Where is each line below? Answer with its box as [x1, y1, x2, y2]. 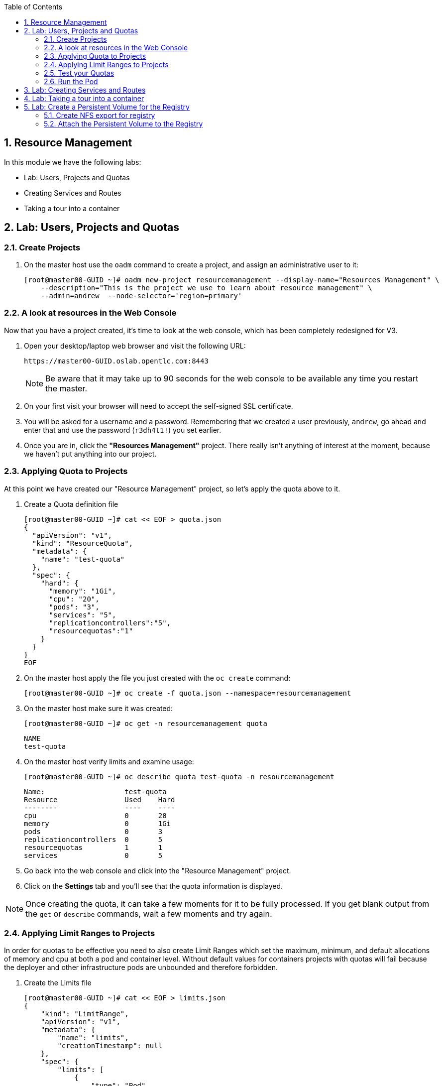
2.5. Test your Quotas [44, 69, 114, 77]
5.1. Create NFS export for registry [44, 111, 155, 120]
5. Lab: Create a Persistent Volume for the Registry [24, 103, 190, 111]
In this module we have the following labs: [4, 157, 141, 166]
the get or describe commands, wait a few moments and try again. [25, 908, 272, 919]
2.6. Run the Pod [44, 77, 98, 86]
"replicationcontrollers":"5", [49, 618, 171, 627]
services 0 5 [24, 851, 163, 859]
